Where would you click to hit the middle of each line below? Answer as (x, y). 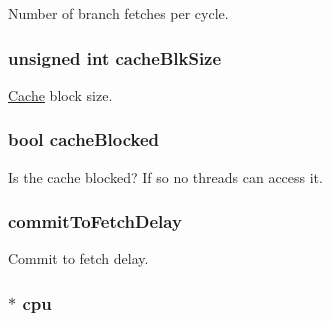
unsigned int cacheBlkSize (115, 57)
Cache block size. (60, 94)
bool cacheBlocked (84, 139)
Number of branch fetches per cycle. (118, 13)
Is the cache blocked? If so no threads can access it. (165, 176)
